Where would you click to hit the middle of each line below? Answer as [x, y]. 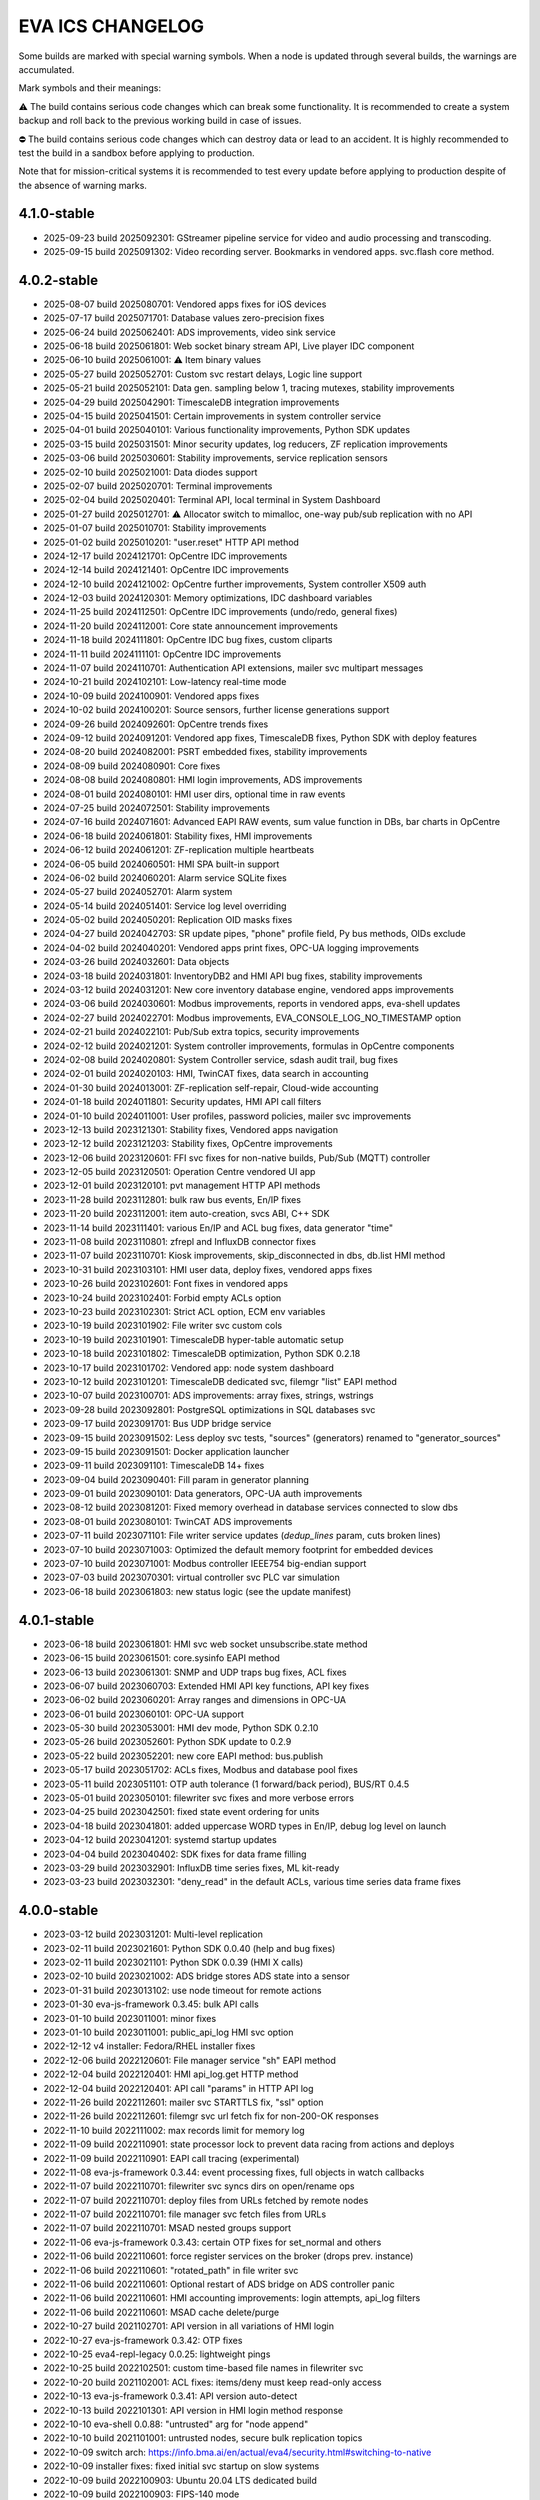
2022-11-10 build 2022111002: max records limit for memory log [174, 2130]
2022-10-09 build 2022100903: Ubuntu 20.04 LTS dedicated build [180, 2480]
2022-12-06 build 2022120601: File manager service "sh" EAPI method [190, 2060]
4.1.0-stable [56, 213]
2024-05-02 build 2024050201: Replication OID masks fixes [168, 920]
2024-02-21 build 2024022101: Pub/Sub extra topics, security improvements [201, 1032]
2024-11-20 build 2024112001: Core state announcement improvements [191, 626]
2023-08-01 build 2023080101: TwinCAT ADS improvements [168, 1521]
